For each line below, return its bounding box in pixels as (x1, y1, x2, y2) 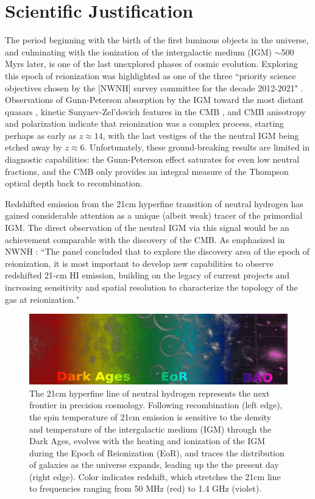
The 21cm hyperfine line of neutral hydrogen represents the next (29, 386, 270, 399)
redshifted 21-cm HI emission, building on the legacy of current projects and (5, 269, 290, 281)
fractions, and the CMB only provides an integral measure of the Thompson (5, 165, 289, 177)
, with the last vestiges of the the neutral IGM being (102, 129, 299, 141)
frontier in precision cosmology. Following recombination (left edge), (29, 398, 283, 411)
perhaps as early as (5, 129, 76, 141)
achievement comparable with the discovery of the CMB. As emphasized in (5, 233, 285, 246)
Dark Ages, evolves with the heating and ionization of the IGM (29, 434, 266, 447)
